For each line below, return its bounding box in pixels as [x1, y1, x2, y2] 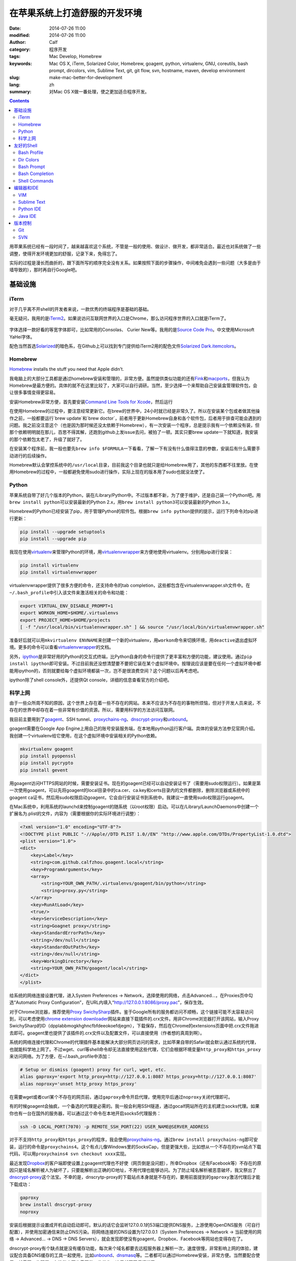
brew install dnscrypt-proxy [20, 1202, 92, 1208]
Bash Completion [18, 170, 54, 177]
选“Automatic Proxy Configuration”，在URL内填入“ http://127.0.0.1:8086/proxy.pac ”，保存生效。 [9, 999, 207, 1006]
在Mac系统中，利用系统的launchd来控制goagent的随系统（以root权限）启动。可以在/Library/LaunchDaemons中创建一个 [9, 804, 259, 810]
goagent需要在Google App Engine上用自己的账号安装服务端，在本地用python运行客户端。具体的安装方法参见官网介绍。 [9, 725, 258, 731]
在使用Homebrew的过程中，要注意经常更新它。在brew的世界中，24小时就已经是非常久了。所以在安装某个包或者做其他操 [9, 408, 260, 414]
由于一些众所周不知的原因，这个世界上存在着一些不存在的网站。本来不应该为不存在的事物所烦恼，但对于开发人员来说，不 [9, 700, 261, 706]
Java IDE [18, 213, 37, 219]
